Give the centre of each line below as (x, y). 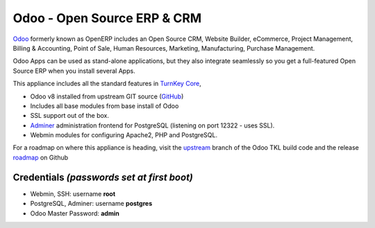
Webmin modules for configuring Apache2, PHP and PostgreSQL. (124, 135)
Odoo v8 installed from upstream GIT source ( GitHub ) (107, 96)
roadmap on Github (41, 157)
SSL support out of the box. (70, 116)
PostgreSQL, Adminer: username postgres (91, 204)
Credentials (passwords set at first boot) (103, 177)
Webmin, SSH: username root (73, 193)
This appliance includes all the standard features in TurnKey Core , (107, 84)
